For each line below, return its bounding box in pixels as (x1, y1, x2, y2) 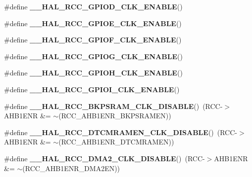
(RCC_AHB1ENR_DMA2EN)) (22, 163, 120, 173)
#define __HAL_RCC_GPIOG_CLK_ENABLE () (4, 51, 183, 61)
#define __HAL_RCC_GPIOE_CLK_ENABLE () (4, 18, 182, 28)
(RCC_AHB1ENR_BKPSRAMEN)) (58, 110, 171, 121)
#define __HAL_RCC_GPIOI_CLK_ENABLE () (4, 84, 180, 94)
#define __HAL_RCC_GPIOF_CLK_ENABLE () (4, 35, 182, 45)
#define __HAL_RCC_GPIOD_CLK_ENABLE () (4, 1, 183, 11)
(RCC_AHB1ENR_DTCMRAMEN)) (58, 137, 174, 147)
